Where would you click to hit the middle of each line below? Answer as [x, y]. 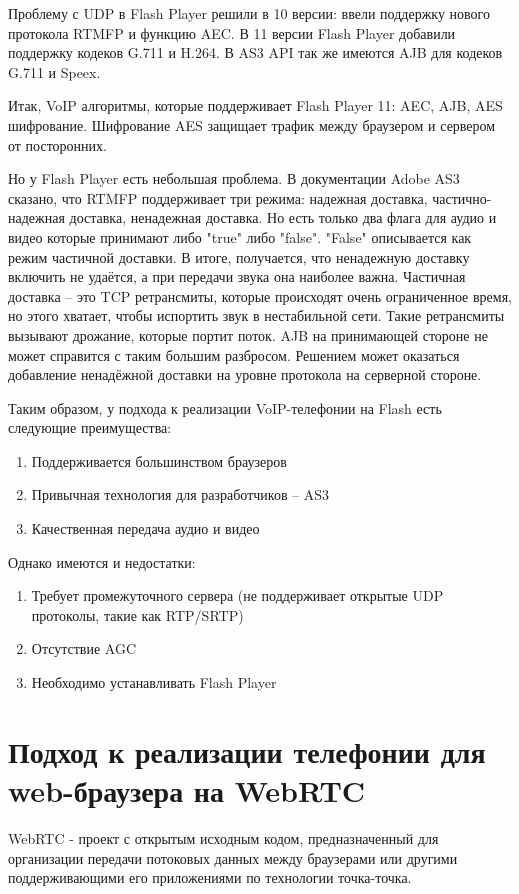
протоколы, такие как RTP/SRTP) [137, 614]
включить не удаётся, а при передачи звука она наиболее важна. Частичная [237, 276]
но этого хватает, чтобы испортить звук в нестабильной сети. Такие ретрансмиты [256, 315]
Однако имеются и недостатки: [102, 561]
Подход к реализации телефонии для [247, 750]
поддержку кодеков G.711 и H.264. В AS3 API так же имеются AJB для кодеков [255, 52]
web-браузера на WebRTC [187, 790]
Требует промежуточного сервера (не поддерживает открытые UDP [237, 595]
